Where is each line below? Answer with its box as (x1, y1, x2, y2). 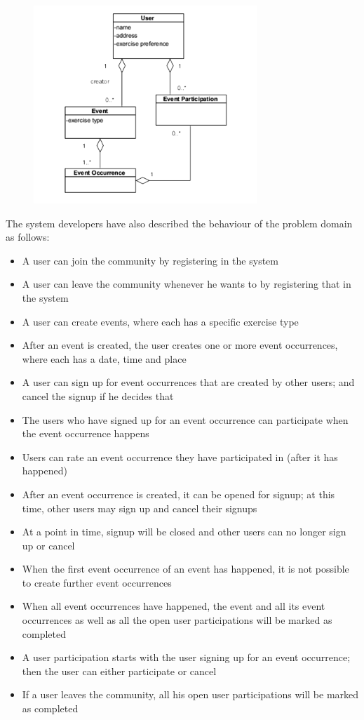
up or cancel (22, 538, 75, 552)
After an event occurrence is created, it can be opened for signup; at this (22, 486, 335, 501)
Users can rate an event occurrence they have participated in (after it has (22, 449, 338, 464)
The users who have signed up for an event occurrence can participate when (22, 412, 349, 427)
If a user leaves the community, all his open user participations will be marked (22, 687, 359, 702)
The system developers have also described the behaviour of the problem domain (6, 215, 353, 230)
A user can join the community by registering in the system (22, 253, 278, 267)
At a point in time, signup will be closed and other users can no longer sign (22, 524, 346, 539)
